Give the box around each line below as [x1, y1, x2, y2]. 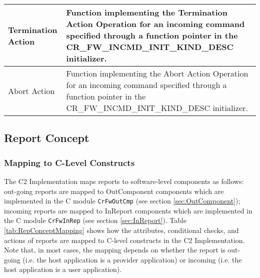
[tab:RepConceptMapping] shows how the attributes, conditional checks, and [4, 225, 239, 235]
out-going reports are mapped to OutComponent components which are [4, 185, 224, 196]
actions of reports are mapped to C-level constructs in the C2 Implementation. [4, 234, 245, 245]
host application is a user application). [4, 264, 122, 274]
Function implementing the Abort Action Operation [66, 67, 248, 79]
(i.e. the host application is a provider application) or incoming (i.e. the [22, 254, 242, 264]
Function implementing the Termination [66, 6, 227, 18]
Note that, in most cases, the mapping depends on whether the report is [4, 244, 225, 255]
